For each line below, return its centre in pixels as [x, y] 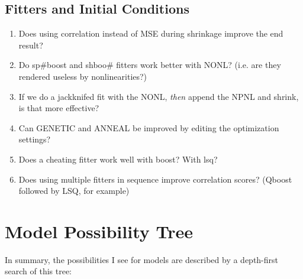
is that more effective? [59, 108]
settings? [35, 139]
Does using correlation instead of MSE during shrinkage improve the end [151, 33]
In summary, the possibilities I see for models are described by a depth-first [142, 259]
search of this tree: [38, 271]
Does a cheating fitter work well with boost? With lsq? [118, 159]
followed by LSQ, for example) [74, 191]
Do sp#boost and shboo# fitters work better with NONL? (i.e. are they [150, 65]
